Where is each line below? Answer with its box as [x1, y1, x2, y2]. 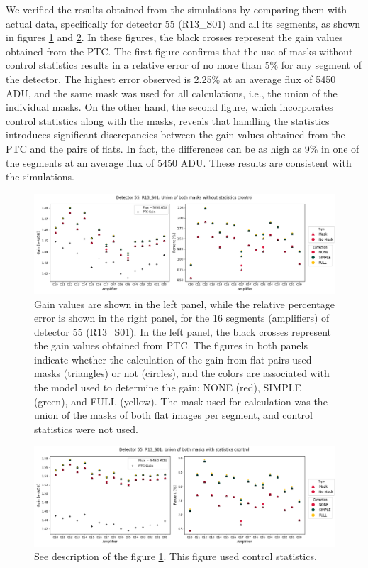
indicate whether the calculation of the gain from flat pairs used [34, 351, 312, 366]
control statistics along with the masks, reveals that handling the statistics [6, 113, 330, 128]
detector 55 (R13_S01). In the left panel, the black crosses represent [34, 324, 332, 339]
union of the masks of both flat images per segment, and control [34, 408, 313, 422]
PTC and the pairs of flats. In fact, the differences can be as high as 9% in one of [6, 141, 359, 155]
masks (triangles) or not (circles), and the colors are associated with [34, 366, 330, 381]
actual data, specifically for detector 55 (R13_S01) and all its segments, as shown [6, 16, 361, 31]
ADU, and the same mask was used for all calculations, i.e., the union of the [6, 85, 338, 100]
